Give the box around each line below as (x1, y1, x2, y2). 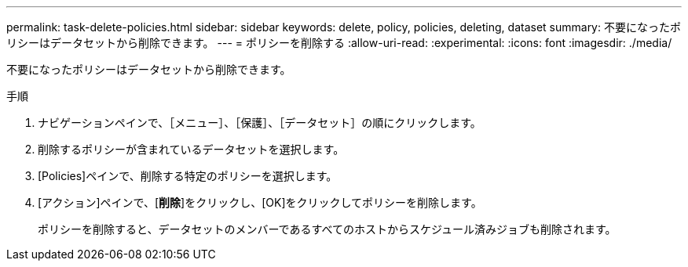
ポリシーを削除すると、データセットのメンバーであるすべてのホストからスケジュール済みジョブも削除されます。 (38, 222, 617, 236)
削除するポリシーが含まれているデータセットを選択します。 (38, 143, 345, 156)
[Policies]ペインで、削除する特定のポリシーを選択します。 (38, 169, 338, 182)
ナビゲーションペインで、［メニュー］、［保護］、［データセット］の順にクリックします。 (38, 116, 481, 129)
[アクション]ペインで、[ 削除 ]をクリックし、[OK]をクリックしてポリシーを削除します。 (38, 196, 482, 209)
